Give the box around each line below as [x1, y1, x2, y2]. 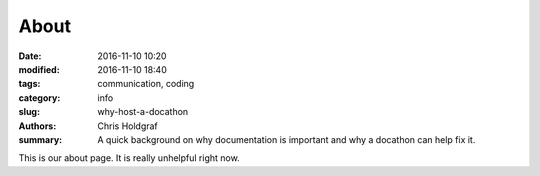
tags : [18, 78, 41, 90]
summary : [18, 133, 63, 145]
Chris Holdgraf [97, 120, 159, 132]
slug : [18, 106, 40, 118]
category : [18, 91, 61, 104]
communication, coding [97, 78, 195, 90]
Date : [18, 50, 42, 62]
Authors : [18, 120, 57, 132]
